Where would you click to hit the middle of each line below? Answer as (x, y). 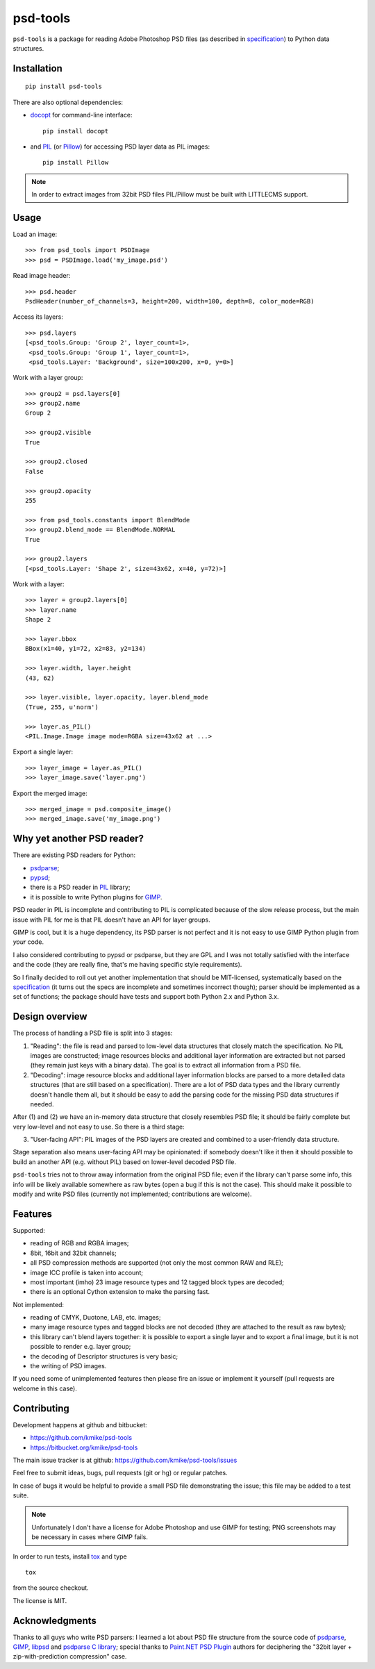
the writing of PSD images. (68, 1366)
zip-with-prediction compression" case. (70, 1656)
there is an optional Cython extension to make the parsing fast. (120, 1292)
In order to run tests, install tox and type (70, 1556)
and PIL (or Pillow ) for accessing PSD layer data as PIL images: (120, 147)
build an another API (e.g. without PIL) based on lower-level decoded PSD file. (124, 1162)
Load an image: (35, 234)
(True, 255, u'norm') (62, 707)
